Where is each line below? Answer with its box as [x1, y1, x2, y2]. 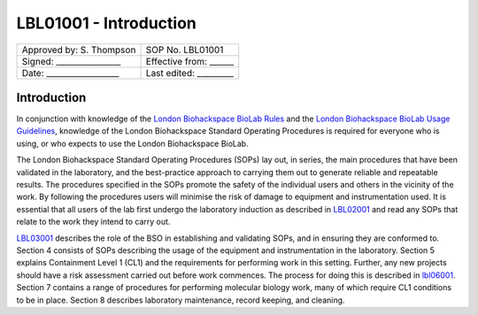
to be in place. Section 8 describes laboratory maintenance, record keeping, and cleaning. [16, 295, 345, 305]
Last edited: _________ [145, 66, 235, 79]
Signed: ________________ [21, 55, 121, 67]
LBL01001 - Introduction [16, 13, 197, 33]
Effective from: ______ [145, 55, 235, 67]
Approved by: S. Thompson [21, 43, 136, 56]
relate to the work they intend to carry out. [16, 217, 171, 227]
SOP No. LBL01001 [145, 43, 224, 56]
